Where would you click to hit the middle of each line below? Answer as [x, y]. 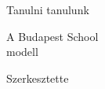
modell [22, 52]
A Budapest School [52, 36]
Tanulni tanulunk [48, 9]
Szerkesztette [38, 78]
